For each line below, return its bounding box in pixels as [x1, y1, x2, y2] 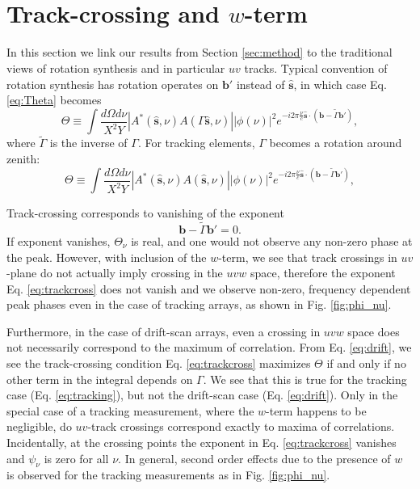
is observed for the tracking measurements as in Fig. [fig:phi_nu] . [6, 466, 330, 483]
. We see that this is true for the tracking [203, 370, 407, 387]
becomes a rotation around [269, 134, 402, 151]
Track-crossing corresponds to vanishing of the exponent [6, 204, 284, 221]
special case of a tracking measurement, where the [6, 402, 254, 419]
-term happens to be [266, 402, 367, 419]
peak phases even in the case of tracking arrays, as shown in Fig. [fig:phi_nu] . [6, 296, 392, 313]
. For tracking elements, [137, 134, 255, 151]
